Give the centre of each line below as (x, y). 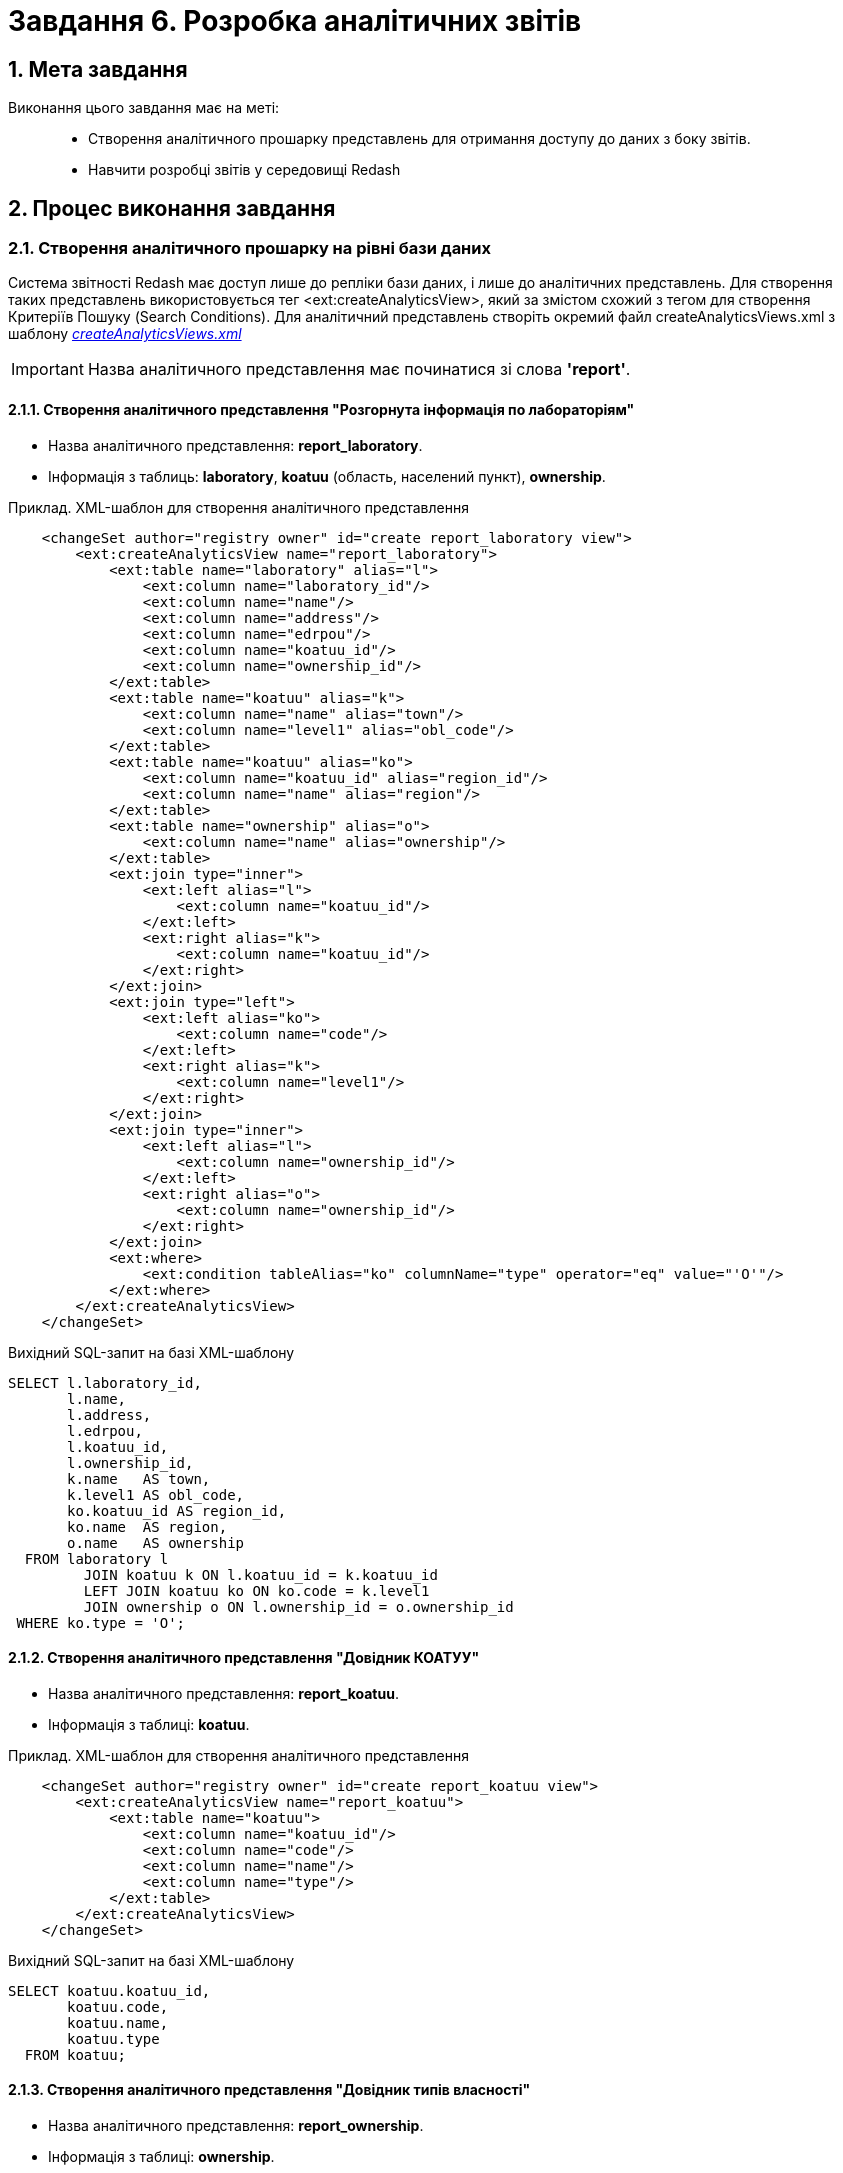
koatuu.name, (118, 2022)
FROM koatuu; (75, 2054)
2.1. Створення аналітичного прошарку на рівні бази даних (249, 248)
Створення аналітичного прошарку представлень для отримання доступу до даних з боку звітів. (419, 139)
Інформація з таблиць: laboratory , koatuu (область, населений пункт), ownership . (327, 476)
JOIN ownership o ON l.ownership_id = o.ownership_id (298, 1606)
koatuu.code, (118, 2006)
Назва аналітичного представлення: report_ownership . (236, 2126)
